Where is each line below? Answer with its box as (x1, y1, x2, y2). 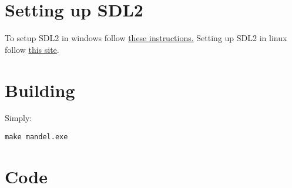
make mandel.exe (5, 133, 68, 142)
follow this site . (5, 43, 59, 55)
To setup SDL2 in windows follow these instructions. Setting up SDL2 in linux (5, 32, 287, 44)
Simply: (5, 112, 32, 124)
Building (5, 78, 75, 102)
